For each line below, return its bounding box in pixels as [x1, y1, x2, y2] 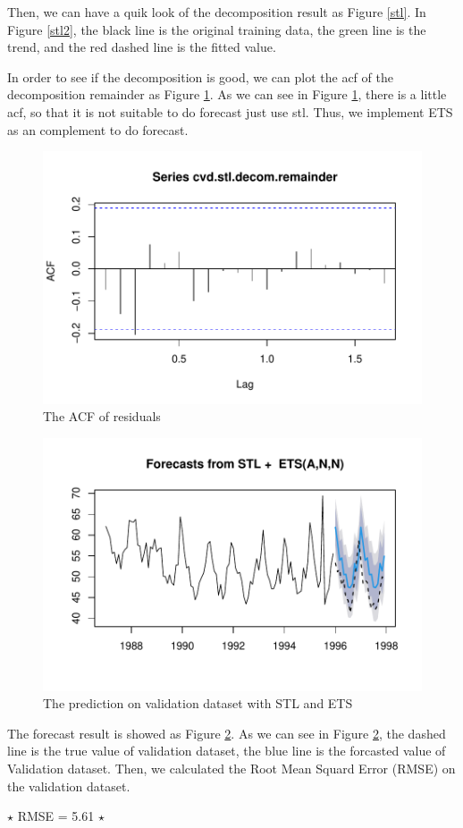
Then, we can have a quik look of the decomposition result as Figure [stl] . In [7, 3, 426, 21]
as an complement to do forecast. [7, 120, 189, 139]
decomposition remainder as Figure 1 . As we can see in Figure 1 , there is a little [7, 85, 447, 104]
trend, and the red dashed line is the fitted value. [7, 38, 276, 56]
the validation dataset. [7, 776, 130, 795]
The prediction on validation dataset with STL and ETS [43, 694, 353, 713]
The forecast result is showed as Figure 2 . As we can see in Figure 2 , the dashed [7, 723, 446, 742]
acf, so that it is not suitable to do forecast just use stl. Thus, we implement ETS [7, 102, 453, 121]
